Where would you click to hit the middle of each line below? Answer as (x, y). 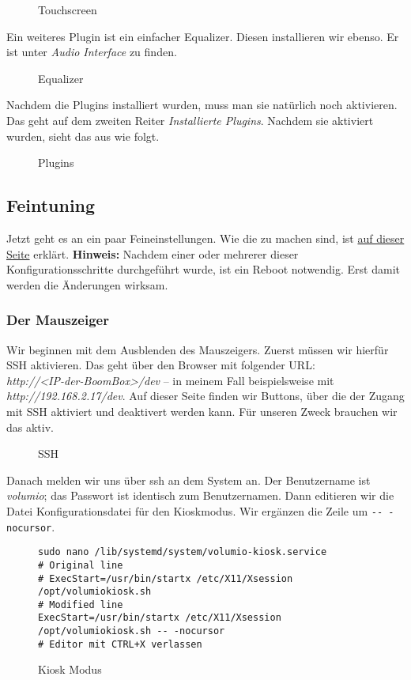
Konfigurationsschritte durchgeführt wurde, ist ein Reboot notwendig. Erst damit (203, 269)
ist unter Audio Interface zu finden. (92, 52)
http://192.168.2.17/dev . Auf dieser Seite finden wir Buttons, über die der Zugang (205, 396)
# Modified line (81, 604)
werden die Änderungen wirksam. (87, 284)
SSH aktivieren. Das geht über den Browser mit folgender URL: (161, 365)
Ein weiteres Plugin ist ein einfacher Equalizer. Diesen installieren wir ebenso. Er (203, 36)
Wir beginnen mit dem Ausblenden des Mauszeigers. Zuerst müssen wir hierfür (198, 349)
